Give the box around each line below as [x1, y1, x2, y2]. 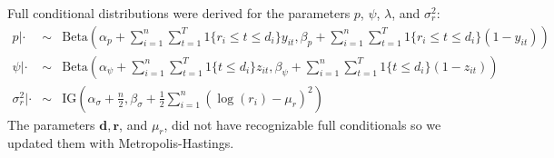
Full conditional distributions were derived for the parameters [7, 4, 351, 22]
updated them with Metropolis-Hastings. [7, 133, 234, 153]
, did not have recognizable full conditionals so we [163, 114, 441, 133]
